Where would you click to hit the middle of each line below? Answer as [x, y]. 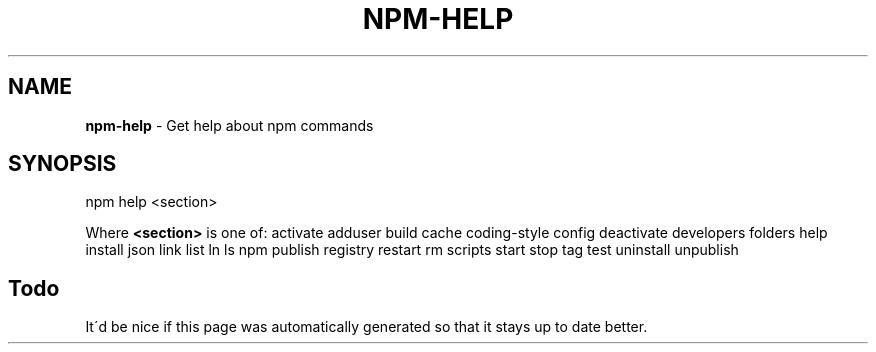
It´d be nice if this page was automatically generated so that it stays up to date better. [366, 327]
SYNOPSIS [62, 164]
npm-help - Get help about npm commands [229, 125]
